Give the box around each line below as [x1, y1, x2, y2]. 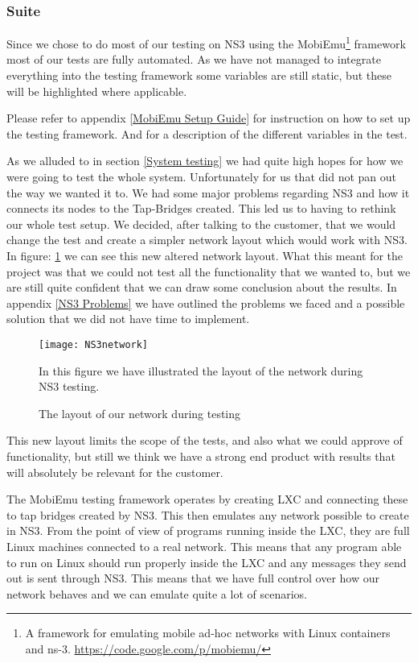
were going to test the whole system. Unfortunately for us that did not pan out [6, 168, 396, 185]
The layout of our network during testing [39, 404, 241, 421]
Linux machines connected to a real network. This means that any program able [6, 537, 402, 554]
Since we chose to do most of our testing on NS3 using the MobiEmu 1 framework [6, 33, 406, 52]
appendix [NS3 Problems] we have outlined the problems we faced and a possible [6, 294, 405, 311]
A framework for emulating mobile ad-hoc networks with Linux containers [25, 624, 391, 641]
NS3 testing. [39, 378, 100, 395]
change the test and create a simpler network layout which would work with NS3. [6, 231, 408, 248]
